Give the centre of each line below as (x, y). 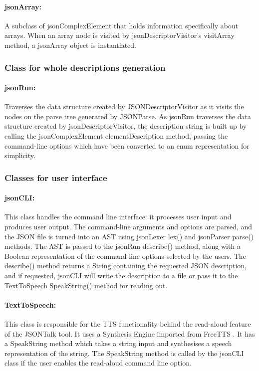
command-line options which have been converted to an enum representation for (127, 145)
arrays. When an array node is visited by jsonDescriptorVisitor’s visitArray (120, 35)
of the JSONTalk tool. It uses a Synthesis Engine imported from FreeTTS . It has (130, 333)
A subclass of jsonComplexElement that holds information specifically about (122, 25)
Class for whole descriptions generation (85, 67)
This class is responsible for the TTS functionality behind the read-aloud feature (128, 323)
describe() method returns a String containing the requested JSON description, (126, 266)
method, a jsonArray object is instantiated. (70, 45)
